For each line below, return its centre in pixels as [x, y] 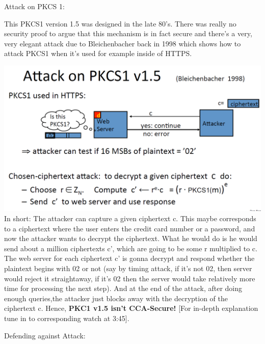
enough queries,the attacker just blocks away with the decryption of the [116, 298]
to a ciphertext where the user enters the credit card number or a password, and [130, 228]
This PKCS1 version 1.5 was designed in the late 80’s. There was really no [120, 23]
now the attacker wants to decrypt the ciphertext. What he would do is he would [131, 238]
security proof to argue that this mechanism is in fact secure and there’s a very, [128, 33]
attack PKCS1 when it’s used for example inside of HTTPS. [98, 53]
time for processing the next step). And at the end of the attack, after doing [123, 288]
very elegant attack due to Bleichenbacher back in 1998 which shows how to [123, 43]
